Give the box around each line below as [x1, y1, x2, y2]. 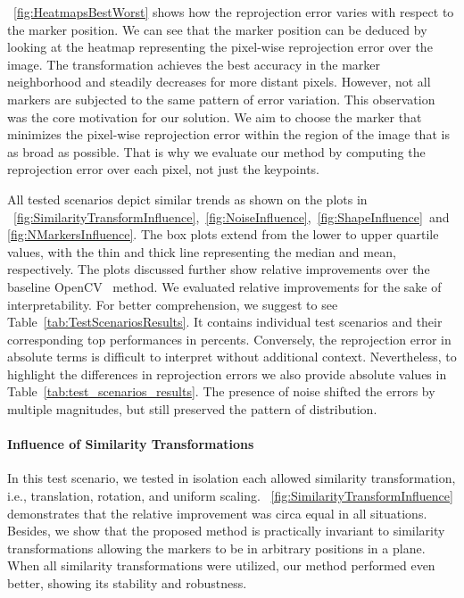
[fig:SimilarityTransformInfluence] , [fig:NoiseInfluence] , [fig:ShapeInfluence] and [13, 207, 450, 226]
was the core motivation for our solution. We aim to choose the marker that [7, 107, 422, 126]
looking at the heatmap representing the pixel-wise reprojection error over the [7, 37, 433, 56]
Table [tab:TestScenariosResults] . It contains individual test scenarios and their [7, 312, 443, 331]
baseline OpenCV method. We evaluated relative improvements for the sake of [7, 277, 442, 295]
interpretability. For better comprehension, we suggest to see [7, 295, 338, 313]
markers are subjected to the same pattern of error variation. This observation [7, 89, 435, 108]
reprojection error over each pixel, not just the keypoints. [7, 160, 320, 179]
